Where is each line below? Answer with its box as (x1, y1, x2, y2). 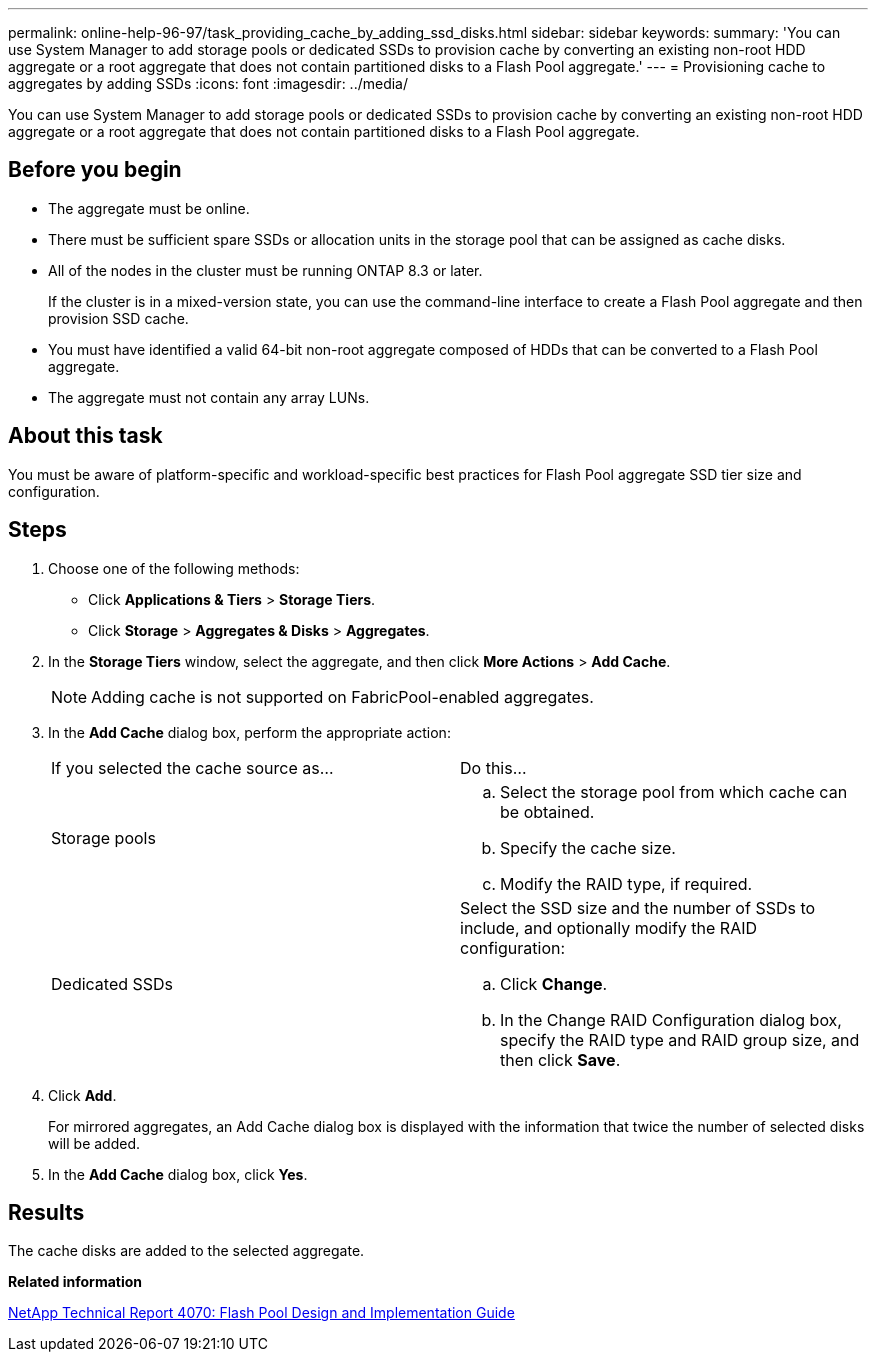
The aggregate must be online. (48, 199, 250, 217)
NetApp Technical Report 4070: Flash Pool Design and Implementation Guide (8, 1304, 515, 1322)
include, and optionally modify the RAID (460, 917, 758, 938)
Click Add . (48, 1086, 117, 1104)
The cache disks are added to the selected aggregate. (8, 1242, 365, 1260)
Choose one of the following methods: (48, 559, 300, 577)
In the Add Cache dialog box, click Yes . (48, 1165, 308, 1183)
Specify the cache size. (500, 837, 676, 858)
